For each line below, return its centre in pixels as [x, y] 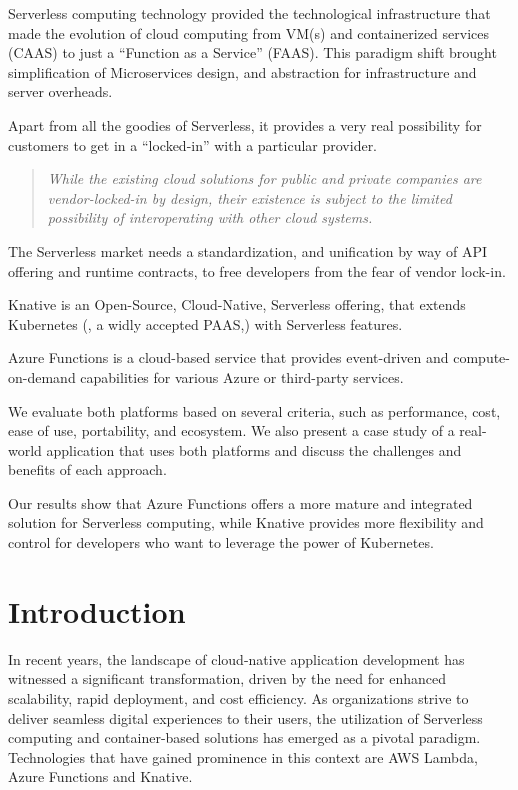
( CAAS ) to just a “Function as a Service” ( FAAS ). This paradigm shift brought [252, 52]
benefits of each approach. [87, 469]
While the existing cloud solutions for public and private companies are [264, 178]
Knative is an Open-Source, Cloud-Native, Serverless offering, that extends [237, 304]
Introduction [97, 610]
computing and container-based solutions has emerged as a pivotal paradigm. [244, 737]
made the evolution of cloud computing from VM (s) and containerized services [249, 32]
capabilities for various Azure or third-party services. [242, 376]
